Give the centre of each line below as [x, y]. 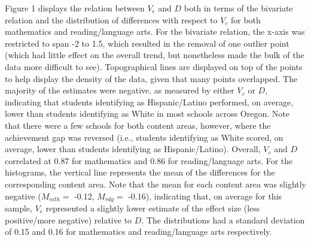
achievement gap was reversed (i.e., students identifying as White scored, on [144, 137]
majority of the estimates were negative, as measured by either [120, 90]
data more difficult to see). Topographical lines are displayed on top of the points [154, 66]
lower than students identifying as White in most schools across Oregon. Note [147, 114]
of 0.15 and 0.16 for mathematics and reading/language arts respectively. [138, 232]
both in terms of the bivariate [238, 8]
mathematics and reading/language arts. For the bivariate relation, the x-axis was [155, 31]
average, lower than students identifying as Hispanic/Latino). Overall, [133, 149]
